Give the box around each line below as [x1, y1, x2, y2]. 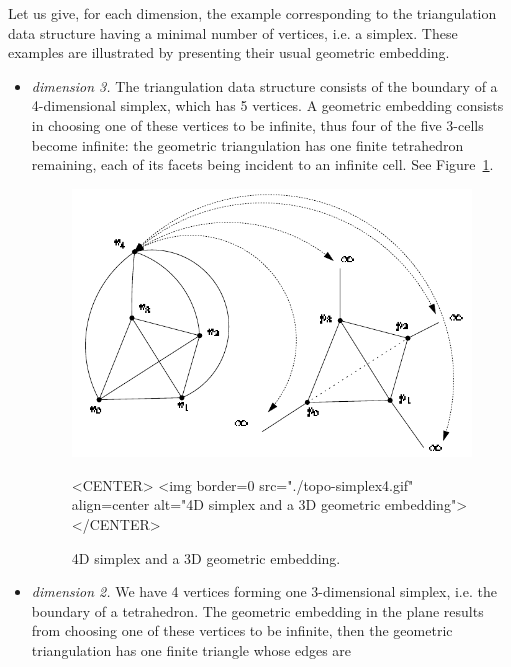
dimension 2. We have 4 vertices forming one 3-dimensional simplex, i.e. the [31, 581, 497, 602]
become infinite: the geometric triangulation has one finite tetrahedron [31, 134, 464, 155]
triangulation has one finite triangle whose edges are [31, 639, 352, 660]
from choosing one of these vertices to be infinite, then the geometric [31, 620, 453, 641]
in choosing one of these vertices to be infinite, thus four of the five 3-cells [31, 114, 484, 135]
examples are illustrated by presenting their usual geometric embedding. [8, 42, 450, 63]
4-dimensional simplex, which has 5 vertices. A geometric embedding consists [31, 95, 504, 116]
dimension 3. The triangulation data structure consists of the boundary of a [31, 75, 498, 96]
